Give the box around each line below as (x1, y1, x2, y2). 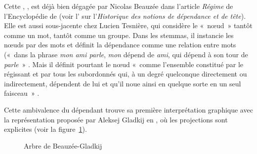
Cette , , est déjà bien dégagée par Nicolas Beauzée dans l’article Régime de (4, 1, 233, 11)
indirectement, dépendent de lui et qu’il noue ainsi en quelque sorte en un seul (4, 78, 241, 88)
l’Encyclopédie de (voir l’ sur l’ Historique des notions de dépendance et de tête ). (4, 10, 246, 21)
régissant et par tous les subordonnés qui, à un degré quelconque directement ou (4, 69, 247, 79)
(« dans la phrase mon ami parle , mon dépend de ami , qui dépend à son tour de (4, 49, 248, 59)
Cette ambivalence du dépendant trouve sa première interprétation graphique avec (4, 104, 253, 115)
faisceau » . (4, 88, 40, 98)
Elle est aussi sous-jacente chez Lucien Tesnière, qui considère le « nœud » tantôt (4, 20, 253, 31)
